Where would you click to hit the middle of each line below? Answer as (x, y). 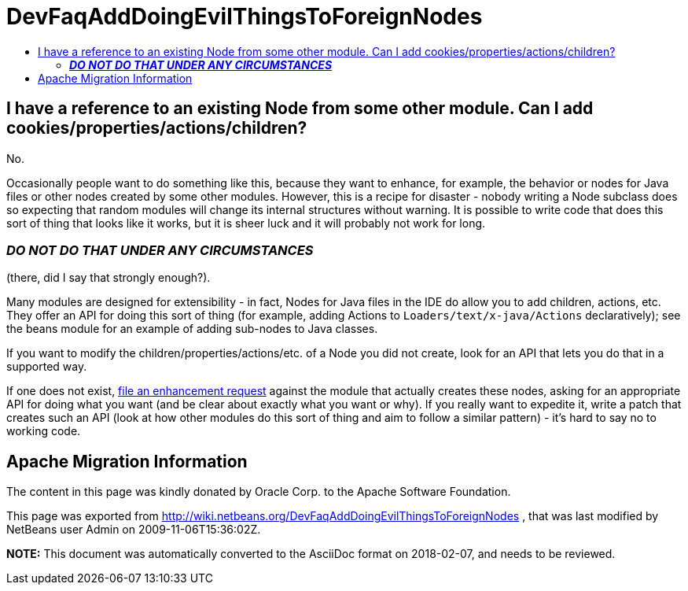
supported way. (47, 367)
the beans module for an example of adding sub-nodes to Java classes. (192, 329)
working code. (44, 431)
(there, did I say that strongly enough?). (109, 278)
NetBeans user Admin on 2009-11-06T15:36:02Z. (134, 530)
